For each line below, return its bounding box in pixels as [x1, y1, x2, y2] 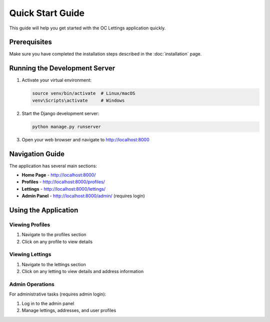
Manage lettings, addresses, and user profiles [21, 308, 116, 314]
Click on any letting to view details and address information [21, 269, 144, 275]
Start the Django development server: [21, 110, 99, 116]
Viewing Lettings [9, 251, 51, 258]
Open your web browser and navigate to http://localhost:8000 [21, 136, 149, 142]
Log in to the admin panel [21, 300, 74, 307]
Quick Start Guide [9, 7, 85, 18]
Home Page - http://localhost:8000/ [21, 172, 96, 178]
